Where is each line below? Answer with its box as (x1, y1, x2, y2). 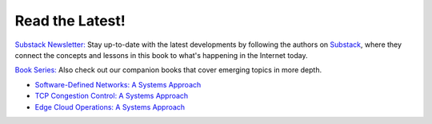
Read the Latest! (14, 12, 126, 29)
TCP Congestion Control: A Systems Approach (34, 91, 189, 101)
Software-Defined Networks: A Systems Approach (34, 79, 202, 89)
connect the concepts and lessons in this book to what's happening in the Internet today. (14, 50, 308, 60)
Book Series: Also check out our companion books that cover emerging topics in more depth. (14, 65, 322, 75)
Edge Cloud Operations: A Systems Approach (34, 102, 186, 111)
